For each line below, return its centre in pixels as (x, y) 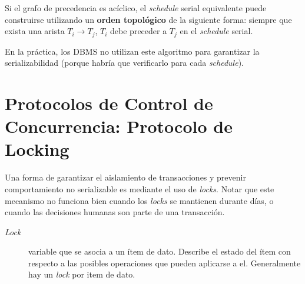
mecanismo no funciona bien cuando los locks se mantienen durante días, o (139, 200)
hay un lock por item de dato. (82, 274)
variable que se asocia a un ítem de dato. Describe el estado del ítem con (160, 251)
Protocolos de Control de (109, 103)
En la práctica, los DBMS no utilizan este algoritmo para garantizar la (132, 51)
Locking (37, 149)
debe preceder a (139, 31)
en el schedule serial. (216, 31)
